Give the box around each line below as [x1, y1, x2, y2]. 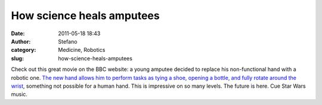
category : [11, 47, 36, 54]
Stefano [58, 38, 78, 45]
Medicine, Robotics [58, 47, 106, 54]
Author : [11, 38, 31, 45]
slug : [11, 54, 24, 62]
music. [11, 91, 28, 98]
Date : [11, 30, 25, 37]
